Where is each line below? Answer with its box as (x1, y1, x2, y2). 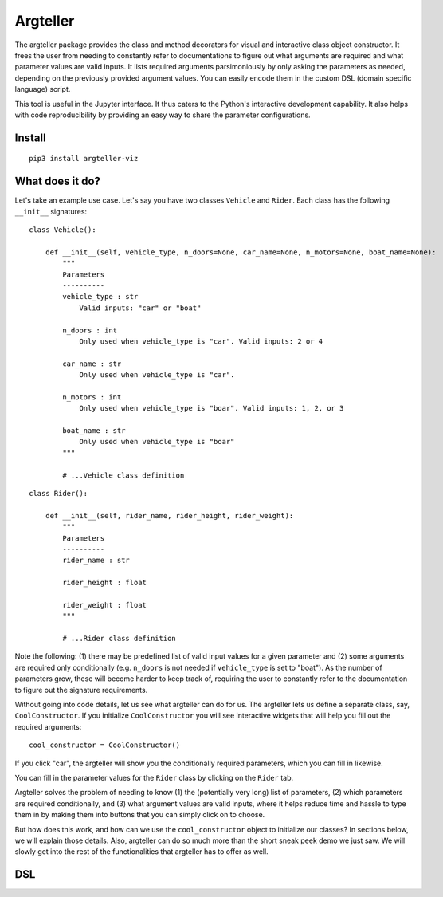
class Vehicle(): (29, 225, 96, 234)
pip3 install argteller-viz (29, 154, 139, 163)
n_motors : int (62, 392, 122, 402)
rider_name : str (62, 556, 131, 565)
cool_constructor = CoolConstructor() (29, 741, 181, 749)
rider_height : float (62, 578, 147, 588)
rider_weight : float (62, 600, 147, 609)
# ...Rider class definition (62, 634, 177, 643)
